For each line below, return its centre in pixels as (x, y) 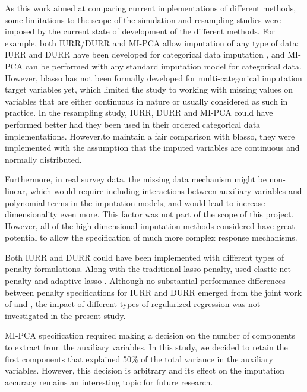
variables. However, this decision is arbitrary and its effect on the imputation (145, 370)
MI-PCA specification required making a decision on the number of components (150, 335)
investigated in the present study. (65, 315)
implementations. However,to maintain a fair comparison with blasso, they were (150, 136)
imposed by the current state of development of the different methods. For (140, 31)
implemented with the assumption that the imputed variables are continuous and (152, 148)
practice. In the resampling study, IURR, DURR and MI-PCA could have (139, 113)
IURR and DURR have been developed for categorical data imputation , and (145, 54)
